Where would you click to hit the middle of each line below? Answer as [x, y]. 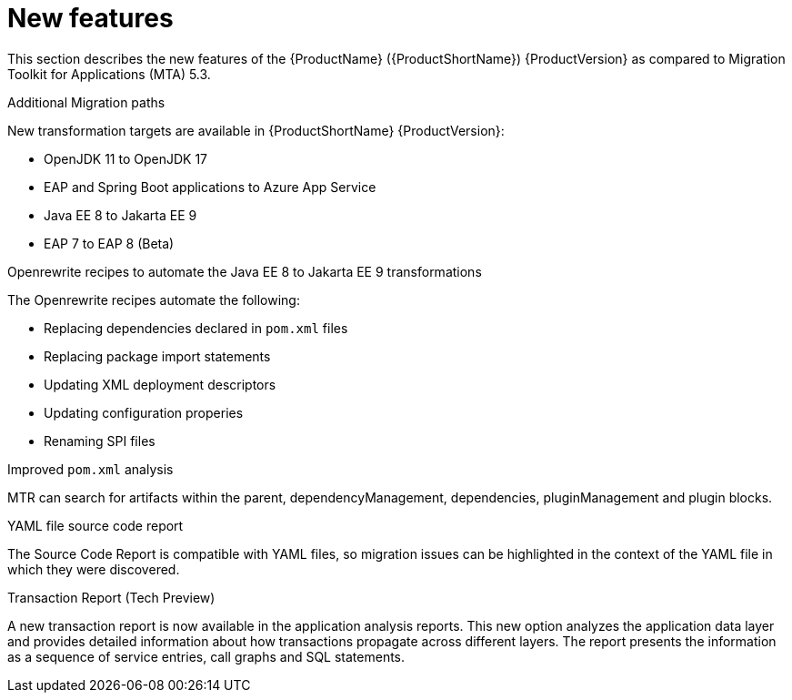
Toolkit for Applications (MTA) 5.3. [109, 74]
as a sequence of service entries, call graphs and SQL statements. [206, 656]
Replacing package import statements [157, 356]
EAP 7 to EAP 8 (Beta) [109, 243]
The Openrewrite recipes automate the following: [154, 299]
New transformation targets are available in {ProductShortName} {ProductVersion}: [256, 130]
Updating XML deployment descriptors [160, 384]
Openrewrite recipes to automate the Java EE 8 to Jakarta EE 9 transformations [245, 271]
